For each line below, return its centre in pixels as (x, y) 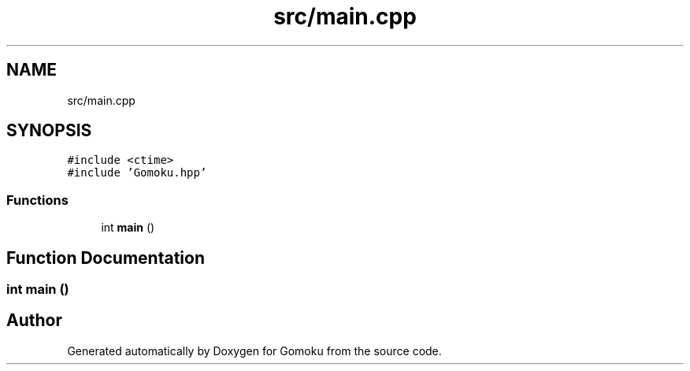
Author (34, 321)
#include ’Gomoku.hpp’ (137, 173)
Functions (37, 200)
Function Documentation (106, 258)
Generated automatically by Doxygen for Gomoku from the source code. (254, 351)
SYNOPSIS (49, 131)
